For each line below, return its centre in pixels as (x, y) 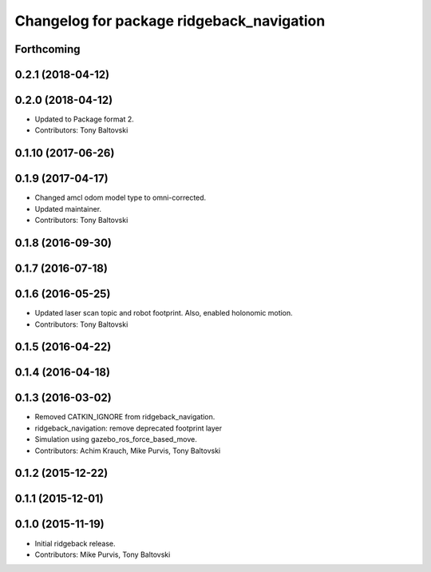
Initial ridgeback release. (75, 543)
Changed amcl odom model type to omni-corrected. (121, 198)
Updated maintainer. (68, 209)
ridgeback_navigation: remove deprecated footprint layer (129, 428)
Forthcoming (47, 49)
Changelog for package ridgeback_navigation (170, 21)
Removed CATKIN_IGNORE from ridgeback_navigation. (125, 417)
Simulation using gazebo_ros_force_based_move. (116, 439)
